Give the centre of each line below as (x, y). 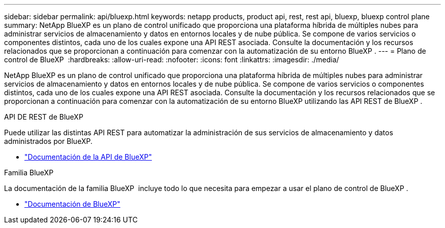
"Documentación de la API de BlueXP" (88, 157)
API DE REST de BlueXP (44, 117)
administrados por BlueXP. (48, 141)
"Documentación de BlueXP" (72, 204)
